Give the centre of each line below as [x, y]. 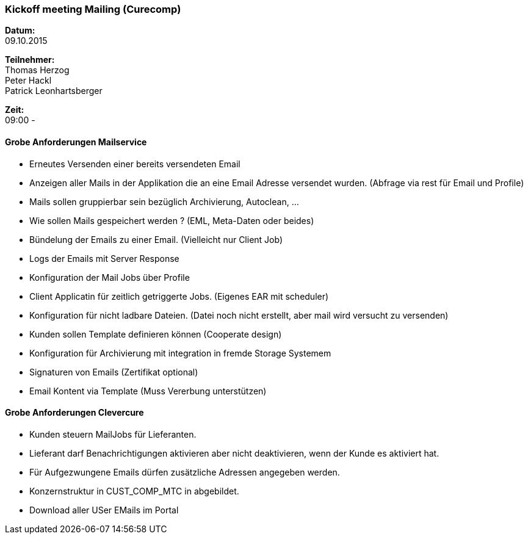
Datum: [20, 31]
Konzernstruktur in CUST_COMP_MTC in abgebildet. [134, 491]
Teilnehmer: [30, 60]
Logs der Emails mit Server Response [104, 258]
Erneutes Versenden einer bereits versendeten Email [135, 164]
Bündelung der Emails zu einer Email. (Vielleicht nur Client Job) [156, 239]
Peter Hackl [28, 81]
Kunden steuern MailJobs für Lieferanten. [113, 434]
